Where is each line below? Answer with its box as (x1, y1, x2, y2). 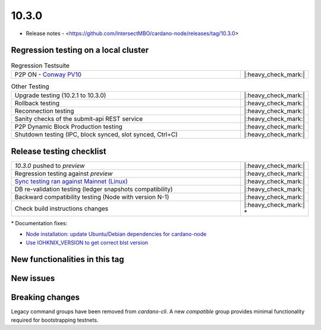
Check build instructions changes (14, 204, 109, 213)
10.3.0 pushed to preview (14, 161, 85, 170)
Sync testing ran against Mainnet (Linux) (14, 177, 128, 185)
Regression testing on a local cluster (11, 45, 149, 55)
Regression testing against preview (14, 169, 113, 178)
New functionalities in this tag (11, 254, 124, 264)
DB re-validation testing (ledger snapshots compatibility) (14, 185, 173, 193)
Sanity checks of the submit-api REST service (14, 115, 143, 123)
